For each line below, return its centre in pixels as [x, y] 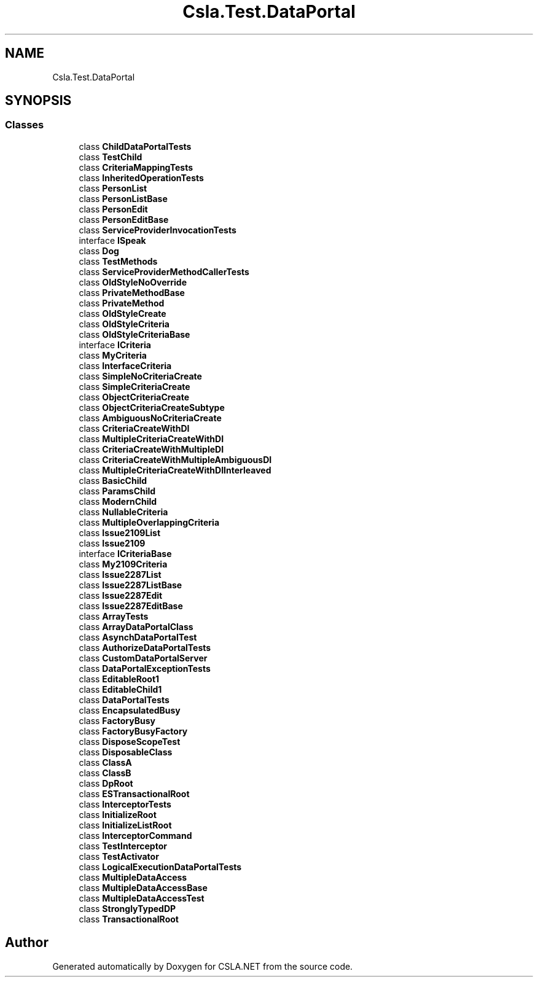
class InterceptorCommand [135, 835]
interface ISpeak [112, 240]
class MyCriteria [113, 355]
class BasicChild [113, 480]
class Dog [99, 251]
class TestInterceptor [123, 846]
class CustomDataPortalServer [143, 658]
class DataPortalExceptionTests [145, 668]
